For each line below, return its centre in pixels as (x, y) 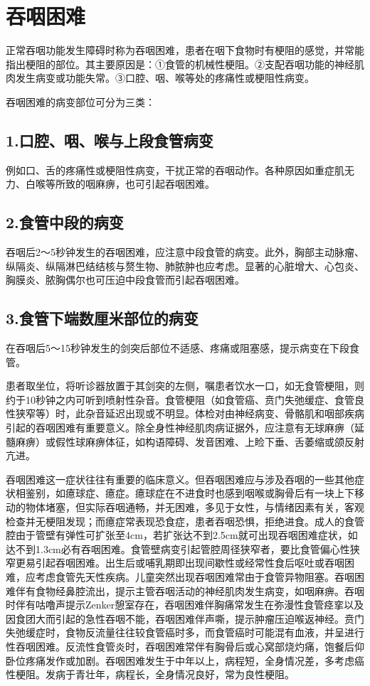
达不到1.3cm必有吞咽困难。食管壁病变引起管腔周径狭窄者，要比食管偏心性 (178, 548)
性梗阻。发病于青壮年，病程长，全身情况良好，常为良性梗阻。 (150, 674)
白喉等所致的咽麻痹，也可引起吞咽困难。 (120, 184)
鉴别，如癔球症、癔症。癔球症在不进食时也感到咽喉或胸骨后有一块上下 (190, 493)
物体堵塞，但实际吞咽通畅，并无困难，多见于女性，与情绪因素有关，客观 (195, 507)
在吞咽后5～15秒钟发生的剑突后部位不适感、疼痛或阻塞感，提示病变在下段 (178, 348)
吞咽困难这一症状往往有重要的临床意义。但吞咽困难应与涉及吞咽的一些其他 (180, 479)
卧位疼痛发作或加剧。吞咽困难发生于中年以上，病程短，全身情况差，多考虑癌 (185, 660)
